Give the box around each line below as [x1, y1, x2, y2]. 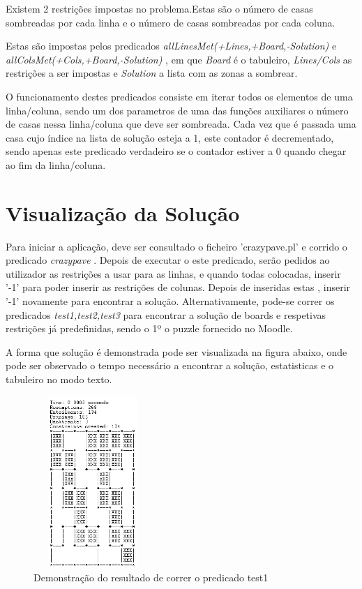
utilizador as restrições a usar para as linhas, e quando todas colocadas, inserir [6, 266, 341, 281]
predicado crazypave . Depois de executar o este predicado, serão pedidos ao [6, 253, 330, 267]
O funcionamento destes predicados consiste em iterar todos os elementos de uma [6, 89, 353, 103]
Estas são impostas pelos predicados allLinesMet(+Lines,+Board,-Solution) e [6, 38, 337, 53]
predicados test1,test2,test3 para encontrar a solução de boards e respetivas [6, 307, 326, 322]
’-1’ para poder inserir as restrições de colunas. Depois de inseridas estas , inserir [6, 280, 351, 294]
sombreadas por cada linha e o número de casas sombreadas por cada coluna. [6, 15, 335, 29]
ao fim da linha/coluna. [6, 157, 106, 172]
